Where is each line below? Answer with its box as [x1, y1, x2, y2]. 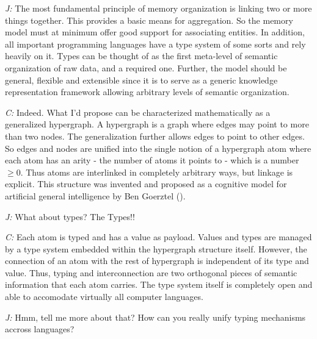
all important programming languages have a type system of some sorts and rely [5, 37, 306, 50]
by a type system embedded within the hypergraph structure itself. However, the [5, 242, 307, 255]
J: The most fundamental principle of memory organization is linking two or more [5, 2, 312, 14]
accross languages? [5, 323, 75, 335]
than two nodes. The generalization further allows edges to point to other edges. [5, 129, 305, 142]
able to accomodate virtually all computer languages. [5, 290, 203, 303]
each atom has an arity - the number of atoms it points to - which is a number [5, 154, 299, 166]
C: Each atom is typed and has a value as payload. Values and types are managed [5, 230, 312, 243]
